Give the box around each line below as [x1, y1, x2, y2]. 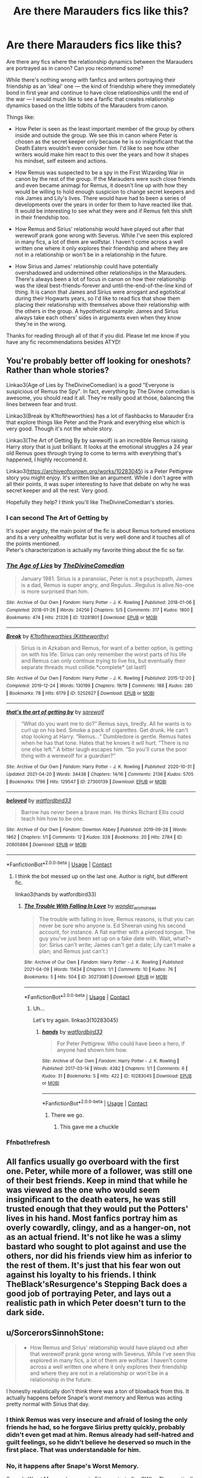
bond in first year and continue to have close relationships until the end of [6, 89, 189, 96]
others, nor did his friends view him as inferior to [6, 1251, 192, 1261]
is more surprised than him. [20, 588, 89, 595]
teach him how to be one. [20, 815, 84, 822]
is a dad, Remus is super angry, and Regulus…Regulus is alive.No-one [20, 582, 194, 589]
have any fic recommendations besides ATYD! [6, 338, 121, 345]
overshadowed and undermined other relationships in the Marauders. [14, 269, 187, 276]
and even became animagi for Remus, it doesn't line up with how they [14, 181, 188, 189]
